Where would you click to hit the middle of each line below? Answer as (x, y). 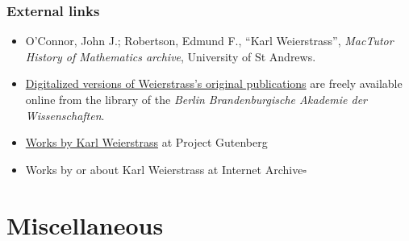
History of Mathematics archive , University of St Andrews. (171, 56)
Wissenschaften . (65, 115)
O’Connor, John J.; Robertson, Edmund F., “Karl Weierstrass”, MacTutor (209, 41)
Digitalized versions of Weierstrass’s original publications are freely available (214, 83)
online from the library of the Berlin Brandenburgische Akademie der (196, 99)
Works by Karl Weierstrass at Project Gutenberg (146, 142)
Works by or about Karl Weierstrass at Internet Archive (164, 169)
